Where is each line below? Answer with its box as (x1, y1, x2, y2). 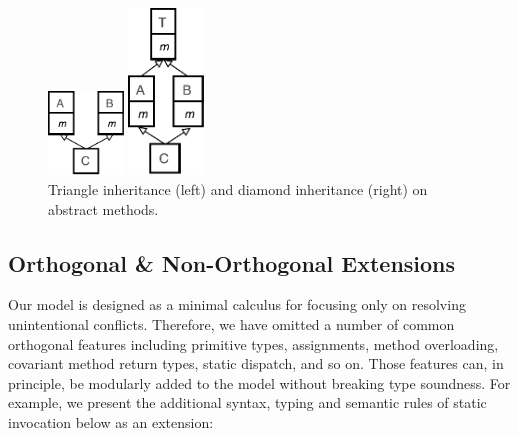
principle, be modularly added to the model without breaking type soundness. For (8, 372, 511, 393)
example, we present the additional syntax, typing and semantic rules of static (8, 392, 487, 413)
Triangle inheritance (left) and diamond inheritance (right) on (48, 178, 428, 199)
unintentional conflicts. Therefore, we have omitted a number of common (8, 313, 455, 334)
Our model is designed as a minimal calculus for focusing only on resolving (8, 294, 466, 315)
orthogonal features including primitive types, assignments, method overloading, (8, 333, 499, 354)
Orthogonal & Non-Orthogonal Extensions (8, 247, 456, 278)
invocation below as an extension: (8, 411, 214, 432)
